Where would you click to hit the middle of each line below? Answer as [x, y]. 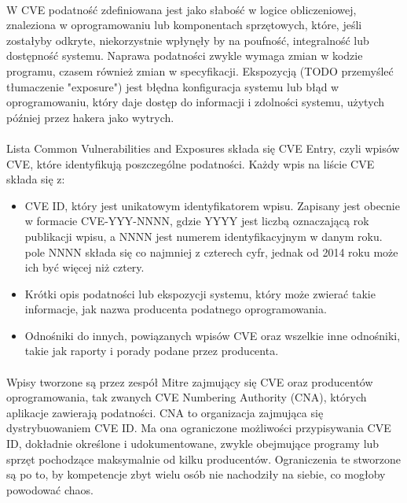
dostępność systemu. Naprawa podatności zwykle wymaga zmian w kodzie [185, 55]
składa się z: [36, 179]
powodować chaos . [50, 489]
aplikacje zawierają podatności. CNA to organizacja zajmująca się [165, 412]
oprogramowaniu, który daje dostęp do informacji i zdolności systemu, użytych [196, 102]
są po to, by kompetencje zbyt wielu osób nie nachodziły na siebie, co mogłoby [196, 474]
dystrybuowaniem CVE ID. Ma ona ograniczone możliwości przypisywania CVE [199, 428]
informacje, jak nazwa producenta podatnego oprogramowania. [176, 309]
